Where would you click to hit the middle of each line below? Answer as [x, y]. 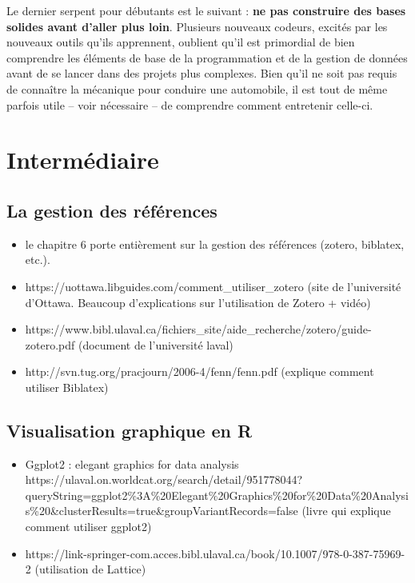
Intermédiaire [83, 160]
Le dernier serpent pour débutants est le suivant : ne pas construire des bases [206, 10]
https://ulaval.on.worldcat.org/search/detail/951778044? [164, 479]
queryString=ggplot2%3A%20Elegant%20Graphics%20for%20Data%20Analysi [217, 495]
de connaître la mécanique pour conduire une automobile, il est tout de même [197, 88]
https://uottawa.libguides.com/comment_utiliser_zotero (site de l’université [213, 286]
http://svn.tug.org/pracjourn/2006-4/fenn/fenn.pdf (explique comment [200, 371]
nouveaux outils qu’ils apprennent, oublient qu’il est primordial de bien [181, 42]
